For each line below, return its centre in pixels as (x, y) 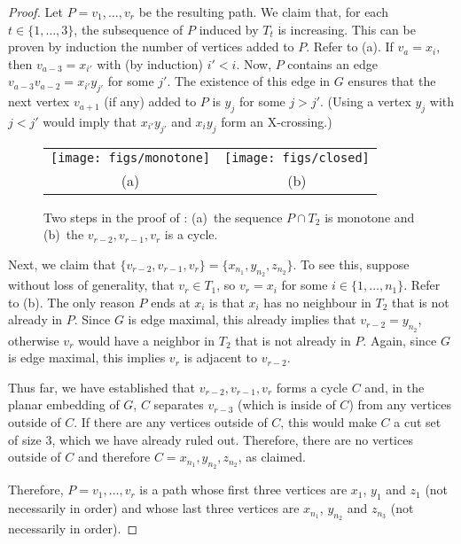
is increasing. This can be (347, 29)
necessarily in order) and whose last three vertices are (154, 508)
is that (227, 302)
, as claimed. (272, 457)
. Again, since (400, 340)
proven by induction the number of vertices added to (151, 47)
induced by (229, 29)
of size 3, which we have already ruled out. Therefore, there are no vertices (211, 439)
